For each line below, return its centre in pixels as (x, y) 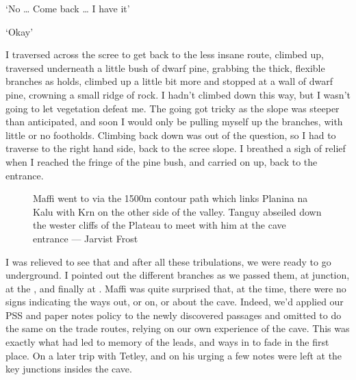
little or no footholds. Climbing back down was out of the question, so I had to (171, 135)
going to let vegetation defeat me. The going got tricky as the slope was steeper (173, 108)
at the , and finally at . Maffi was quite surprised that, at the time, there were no (176, 288)
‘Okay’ (20, 31)
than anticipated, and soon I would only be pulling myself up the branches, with (174, 122)
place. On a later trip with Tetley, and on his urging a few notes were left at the (174, 355)
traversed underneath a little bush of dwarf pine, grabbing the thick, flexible (165, 67)
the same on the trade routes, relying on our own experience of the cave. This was (178, 328)
